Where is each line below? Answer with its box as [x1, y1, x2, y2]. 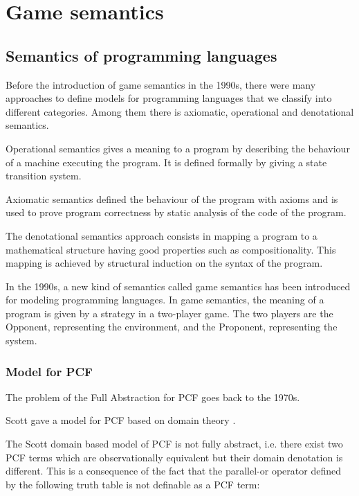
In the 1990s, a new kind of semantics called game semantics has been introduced [6, 278, 351, 293]
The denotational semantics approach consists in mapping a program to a [6, 228, 317, 242]
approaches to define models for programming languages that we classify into [6, 91, 332, 105]
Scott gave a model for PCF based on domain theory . [6, 413, 236, 427]
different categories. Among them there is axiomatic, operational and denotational [6, 104, 354, 118]
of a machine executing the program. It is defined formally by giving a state [6, 154, 327, 169]
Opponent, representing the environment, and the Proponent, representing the [6, 319, 338, 334]
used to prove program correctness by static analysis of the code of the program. [6, 205, 347, 220]
